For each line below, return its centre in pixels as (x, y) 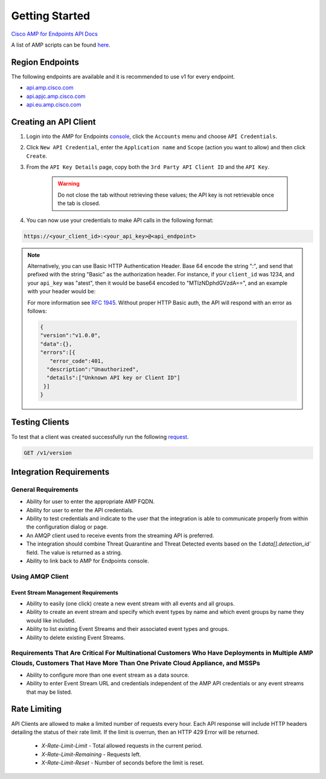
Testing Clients (40, 422)
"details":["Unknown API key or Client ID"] (113, 378)
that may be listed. (49, 692)
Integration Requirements (60, 472)
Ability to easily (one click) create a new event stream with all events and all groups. (130, 604)
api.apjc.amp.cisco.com (56, 96)
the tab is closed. (79, 203)
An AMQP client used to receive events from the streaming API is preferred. (120, 535)
